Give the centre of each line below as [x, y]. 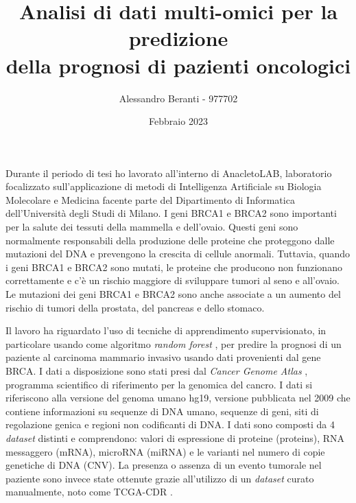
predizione [178, 38]
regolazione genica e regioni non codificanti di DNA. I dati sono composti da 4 [170, 424]
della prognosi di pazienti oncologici [178, 65]
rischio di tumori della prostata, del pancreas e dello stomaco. [135, 307]
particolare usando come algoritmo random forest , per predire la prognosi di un [174, 343]
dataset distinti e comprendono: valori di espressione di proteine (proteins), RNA [175, 437]
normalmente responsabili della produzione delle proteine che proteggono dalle [170, 240]
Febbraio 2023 [178, 121]
